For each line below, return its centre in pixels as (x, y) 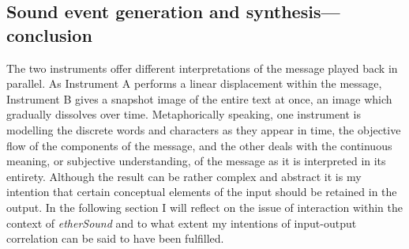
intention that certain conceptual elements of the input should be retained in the (202, 192)
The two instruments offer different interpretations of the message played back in (202, 68)
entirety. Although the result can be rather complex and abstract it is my (184, 176)
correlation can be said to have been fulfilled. (115, 238)
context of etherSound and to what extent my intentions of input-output (182, 223)
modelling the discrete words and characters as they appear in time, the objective (204, 129)
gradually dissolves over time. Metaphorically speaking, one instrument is (184, 114)
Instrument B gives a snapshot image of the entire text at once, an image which (199, 98)
